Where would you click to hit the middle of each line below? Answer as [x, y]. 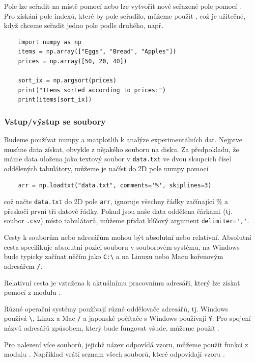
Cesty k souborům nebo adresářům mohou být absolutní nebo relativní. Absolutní [128, 237]
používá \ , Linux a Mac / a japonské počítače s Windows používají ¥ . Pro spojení [127, 318]
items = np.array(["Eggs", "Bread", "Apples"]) [97, 52]
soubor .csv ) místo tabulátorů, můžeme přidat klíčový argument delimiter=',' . [127, 220]
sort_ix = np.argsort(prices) [67, 81]
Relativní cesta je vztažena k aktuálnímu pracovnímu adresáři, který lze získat [122, 282]
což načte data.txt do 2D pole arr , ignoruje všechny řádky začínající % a [116, 201]
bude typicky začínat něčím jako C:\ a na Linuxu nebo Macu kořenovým [114, 256]
